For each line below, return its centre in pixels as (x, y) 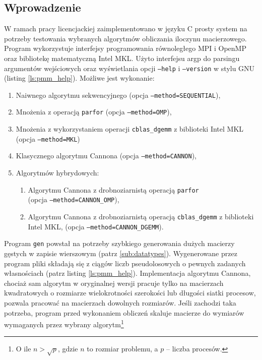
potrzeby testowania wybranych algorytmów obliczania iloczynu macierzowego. (125, 38)
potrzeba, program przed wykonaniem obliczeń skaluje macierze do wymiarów (124, 312)
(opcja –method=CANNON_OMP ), (74, 199)
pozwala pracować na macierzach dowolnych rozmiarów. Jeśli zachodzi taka (120, 302)
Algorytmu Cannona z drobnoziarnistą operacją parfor (113, 189)
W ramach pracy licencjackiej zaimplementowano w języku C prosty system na (126, 28)
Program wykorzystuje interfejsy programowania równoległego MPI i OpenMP (125, 48)
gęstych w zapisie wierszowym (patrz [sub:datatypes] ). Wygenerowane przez (121, 253)
